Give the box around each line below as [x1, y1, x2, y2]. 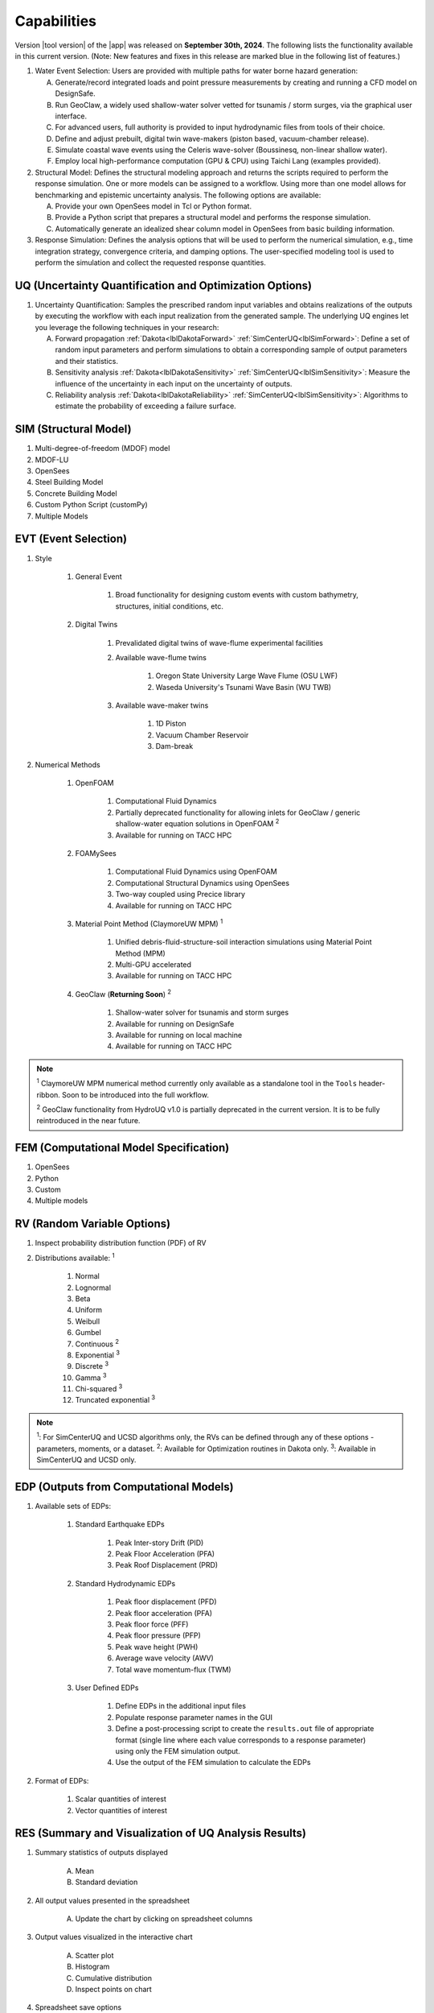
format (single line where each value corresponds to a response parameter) [115, 1735, 366, 1745]
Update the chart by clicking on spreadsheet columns [75, 1913, 253, 1924]
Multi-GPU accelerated [115, 960, 192, 969]
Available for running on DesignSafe [115, 1019, 235, 1028]
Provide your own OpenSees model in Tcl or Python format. [55, 201, 252, 211]
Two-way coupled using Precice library [115, 890, 245, 899]
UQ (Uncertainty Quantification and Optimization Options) [14, 279, 313, 292]
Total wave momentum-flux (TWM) [115, 1664, 232, 1674]
